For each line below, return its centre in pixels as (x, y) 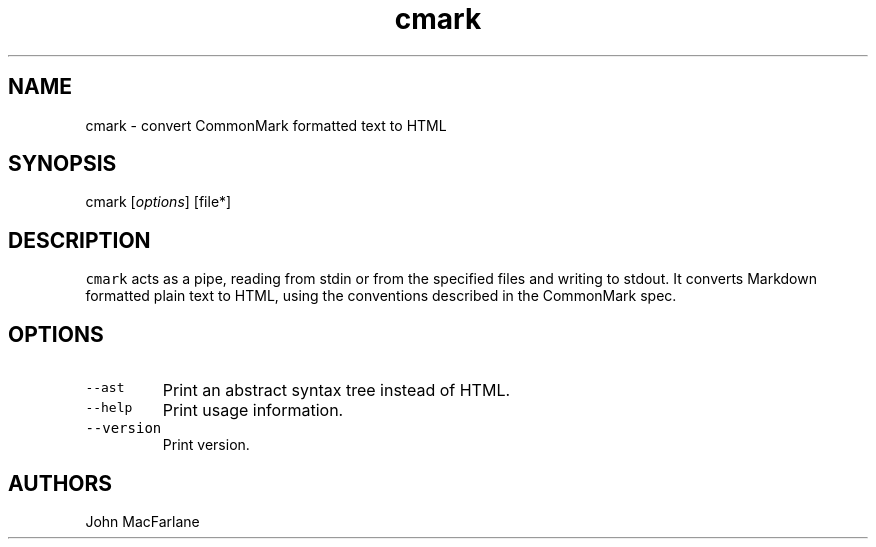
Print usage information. (253, 410)
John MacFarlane (142, 521)
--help (109, 408)
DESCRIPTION (79, 240)
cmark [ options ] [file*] (158, 202)
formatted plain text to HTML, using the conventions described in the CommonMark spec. (381, 296)
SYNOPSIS (62, 164)
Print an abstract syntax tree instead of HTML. (336, 390)
